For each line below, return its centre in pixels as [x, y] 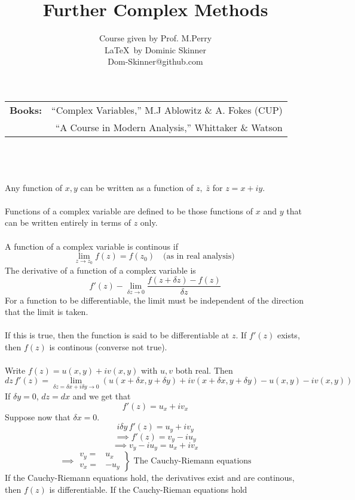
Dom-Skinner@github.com [155, 61]
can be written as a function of [137, 187]
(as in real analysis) [199, 257]
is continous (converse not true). [108, 346]
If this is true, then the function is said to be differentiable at [117, 335]
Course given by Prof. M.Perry [155, 38]
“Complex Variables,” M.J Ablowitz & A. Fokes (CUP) [167, 110]
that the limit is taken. [47, 312]
